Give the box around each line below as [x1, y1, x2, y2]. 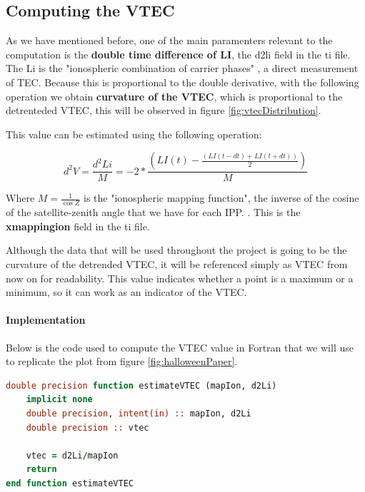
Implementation [6, 312, 86, 327]
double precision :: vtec [26, 422, 149, 433]
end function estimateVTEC [6, 478, 134, 488]
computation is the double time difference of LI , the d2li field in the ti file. [6, 46, 351, 61]
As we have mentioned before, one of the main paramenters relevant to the [6, 33, 333, 48]
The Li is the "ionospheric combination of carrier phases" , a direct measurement [6, 61, 359, 76]
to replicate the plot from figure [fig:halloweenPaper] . [6, 354, 238, 369]
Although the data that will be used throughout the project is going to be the [6, 242, 347, 257]
